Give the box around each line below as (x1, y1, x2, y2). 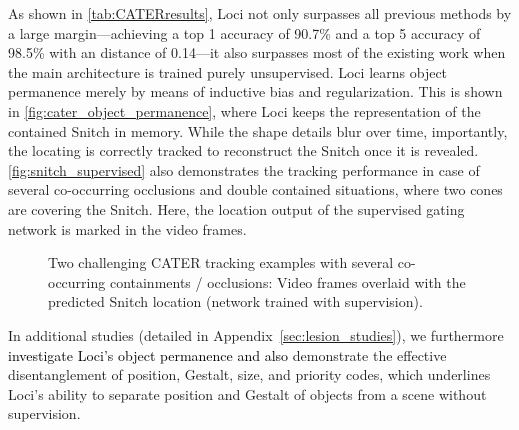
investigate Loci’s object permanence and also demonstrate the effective (8, 344, 447, 365)
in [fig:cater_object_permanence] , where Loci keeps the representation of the (8, 100, 481, 121)
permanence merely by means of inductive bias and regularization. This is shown (8, 81, 503, 102)
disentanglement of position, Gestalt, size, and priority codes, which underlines (8, 364, 491, 385)
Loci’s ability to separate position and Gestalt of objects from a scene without (8, 383, 487, 404)
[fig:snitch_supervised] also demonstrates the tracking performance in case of (8, 159, 480, 180)
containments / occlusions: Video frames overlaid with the (109, 271, 466, 292)
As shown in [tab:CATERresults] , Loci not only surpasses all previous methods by (8, 3, 512, 23)
